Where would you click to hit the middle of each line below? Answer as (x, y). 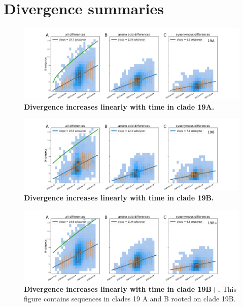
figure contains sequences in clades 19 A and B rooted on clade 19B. (130, 299)
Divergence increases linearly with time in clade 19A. (119, 106)
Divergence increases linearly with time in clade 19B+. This (130, 288)
